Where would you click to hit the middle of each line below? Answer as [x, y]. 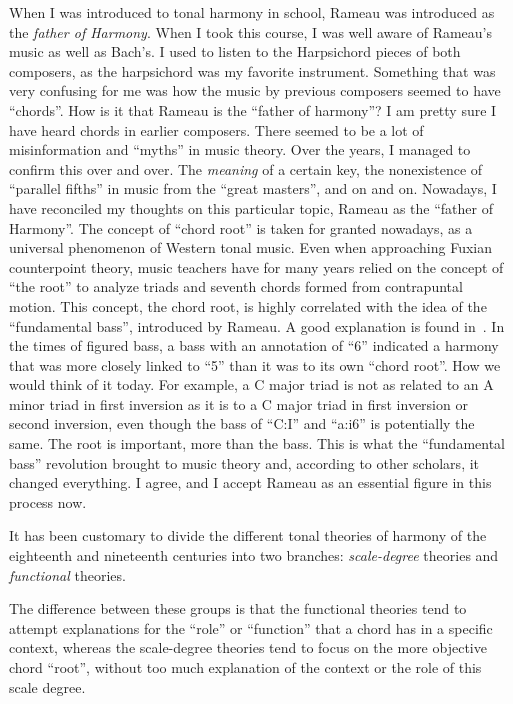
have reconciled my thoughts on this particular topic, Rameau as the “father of [251, 207]
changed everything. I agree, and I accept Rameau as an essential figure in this [250, 482]
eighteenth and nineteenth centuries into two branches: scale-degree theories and [254, 555]
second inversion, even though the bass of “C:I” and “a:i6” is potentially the [242, 423]
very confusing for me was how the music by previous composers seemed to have [255, 90]
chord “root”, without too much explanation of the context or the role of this [245, 667]
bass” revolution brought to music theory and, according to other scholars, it [244, 462]
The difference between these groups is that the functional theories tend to [238, 608]
